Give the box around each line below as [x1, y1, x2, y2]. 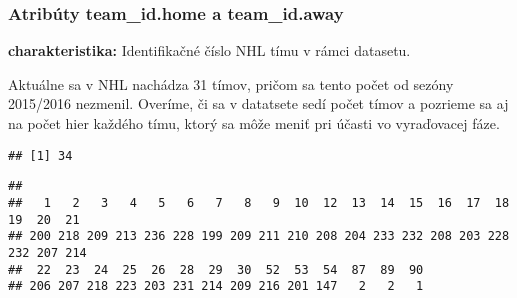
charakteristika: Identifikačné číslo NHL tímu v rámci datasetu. [8, 40, 411, 61]
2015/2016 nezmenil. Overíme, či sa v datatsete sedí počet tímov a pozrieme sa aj [8, 93, 509, 114]
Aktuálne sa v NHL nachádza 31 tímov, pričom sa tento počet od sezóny [8, 73, 454, 94]
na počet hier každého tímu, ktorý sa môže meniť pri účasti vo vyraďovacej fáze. [8, 113, 500, 133]
